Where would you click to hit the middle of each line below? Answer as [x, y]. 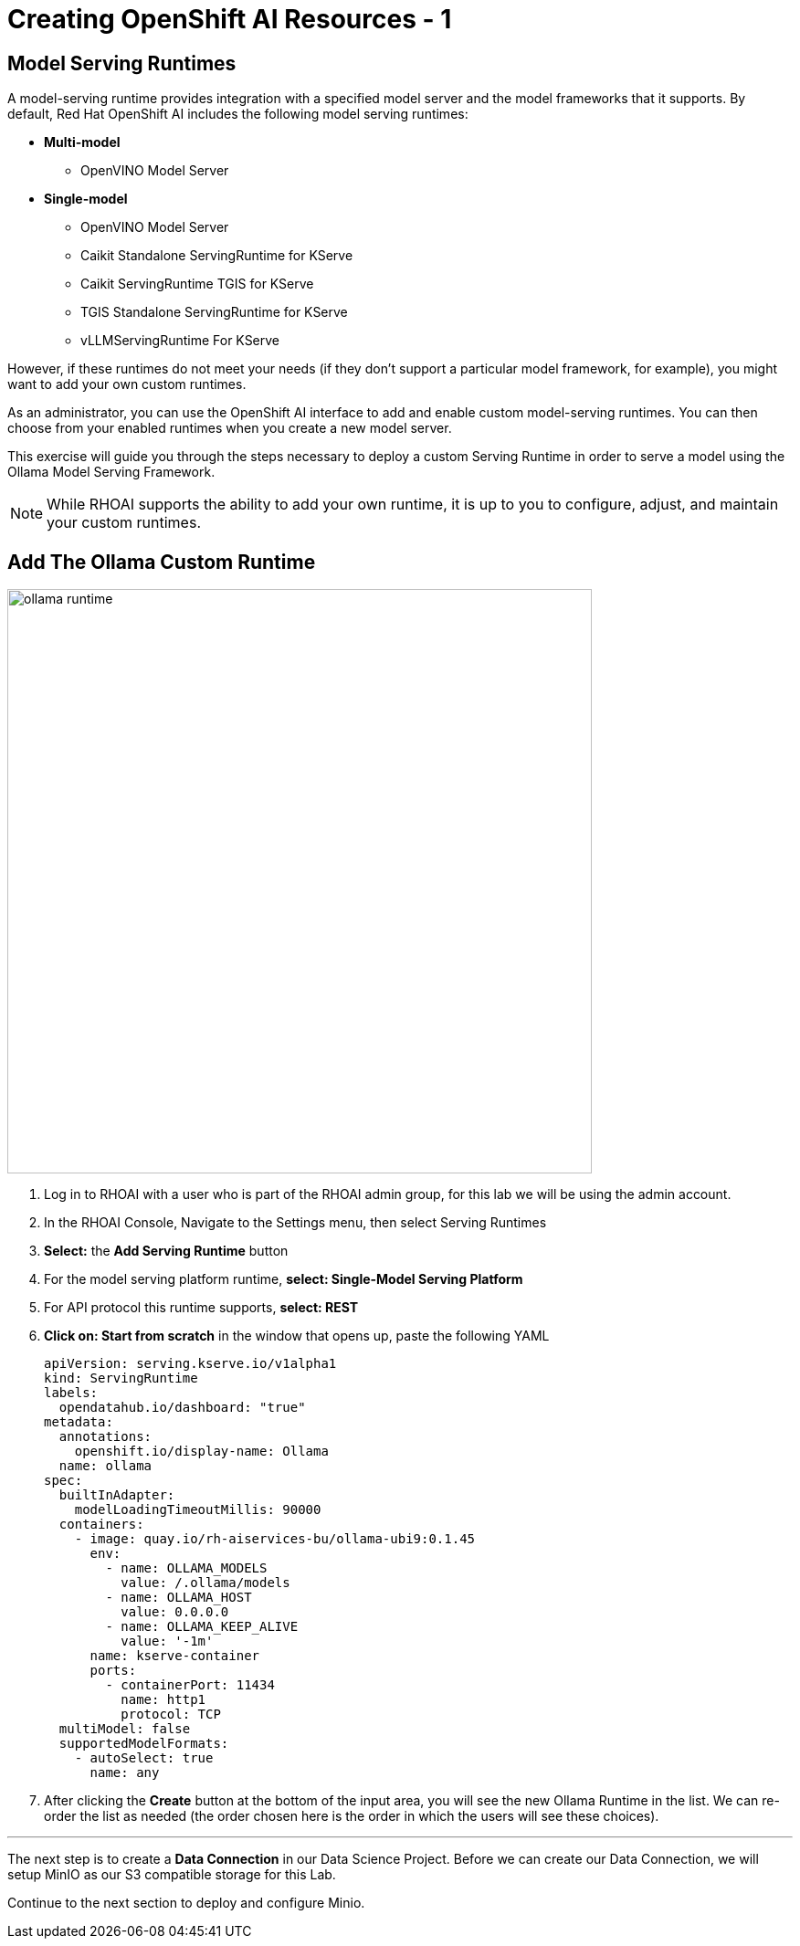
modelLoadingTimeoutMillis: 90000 [198, 1510]
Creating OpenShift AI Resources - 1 [230, 19]
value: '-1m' [167, 1641]
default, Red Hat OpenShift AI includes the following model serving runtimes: [238, 114]
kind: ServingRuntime [121, 1378]
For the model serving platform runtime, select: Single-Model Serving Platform [284, 1279]
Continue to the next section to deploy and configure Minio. [186, 1903]
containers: [101, 1525]
